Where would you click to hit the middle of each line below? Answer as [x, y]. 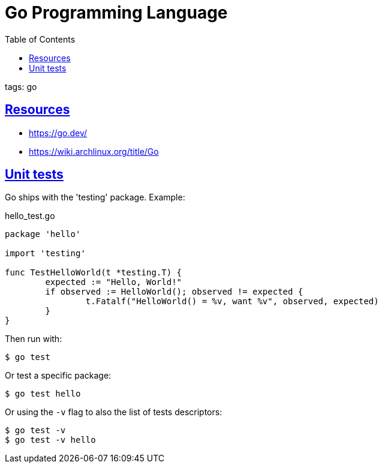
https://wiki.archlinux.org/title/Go [94, 151]
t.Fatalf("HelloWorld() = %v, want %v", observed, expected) [232, 301]
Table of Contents [40, 39]
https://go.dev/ [58, 133]
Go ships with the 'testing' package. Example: [95, 197]
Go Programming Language [116, 13]
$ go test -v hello [50, 440]
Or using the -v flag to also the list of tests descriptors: [114, 412]
